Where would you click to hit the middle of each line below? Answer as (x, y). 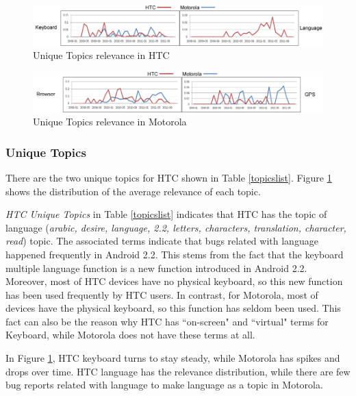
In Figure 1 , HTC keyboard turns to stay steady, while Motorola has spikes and (173, 358)
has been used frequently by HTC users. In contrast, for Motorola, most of (162, 294)
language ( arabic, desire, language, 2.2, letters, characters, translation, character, (176, 227)
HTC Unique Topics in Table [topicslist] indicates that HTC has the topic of (166, 214)
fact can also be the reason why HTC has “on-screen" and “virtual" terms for (167, 321)
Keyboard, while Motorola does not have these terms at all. (130, 335)
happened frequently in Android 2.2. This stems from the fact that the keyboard (175, 254)
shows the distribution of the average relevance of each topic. (133, 191)
